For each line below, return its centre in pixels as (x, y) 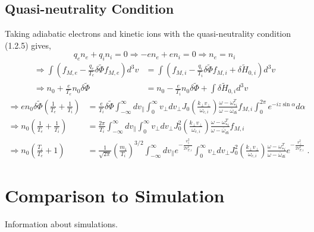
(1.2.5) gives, (28, 45)
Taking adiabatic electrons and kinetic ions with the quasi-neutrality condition (148, 34)
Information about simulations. (62, 224)
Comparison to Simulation (115, 196)
